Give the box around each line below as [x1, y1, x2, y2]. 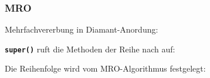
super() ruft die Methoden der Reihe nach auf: [5, 42, 175, 55]
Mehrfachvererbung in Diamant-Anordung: [5, 23, 158, 36]
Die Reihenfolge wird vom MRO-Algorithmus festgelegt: [5, 62, 206, 75]
